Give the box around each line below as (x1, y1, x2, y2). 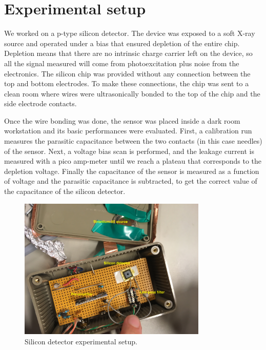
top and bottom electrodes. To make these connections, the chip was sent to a (4, 78, 249, 89)
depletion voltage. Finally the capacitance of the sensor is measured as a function (4, 165, 259, 176)
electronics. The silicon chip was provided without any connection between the (4, 68, 251, 79)
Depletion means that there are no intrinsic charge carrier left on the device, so (4, 48, 253, 59)
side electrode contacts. (4, 98, 77, 109)
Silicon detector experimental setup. (25, 336, 137, 346)
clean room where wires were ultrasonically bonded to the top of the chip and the (4, 88, 260, 99)
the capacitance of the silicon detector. (4, 186, 126, 197)
